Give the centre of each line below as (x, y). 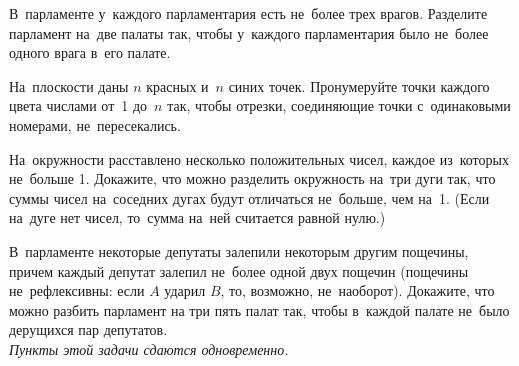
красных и (177, 85)
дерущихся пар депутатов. (88, 329)
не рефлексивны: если (77, 290)
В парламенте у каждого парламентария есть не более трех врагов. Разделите (248, 13)
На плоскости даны (69, 85)
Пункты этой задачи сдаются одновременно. (149, 348)
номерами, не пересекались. (95, 124)
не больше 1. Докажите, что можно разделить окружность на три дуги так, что (252, 178)
